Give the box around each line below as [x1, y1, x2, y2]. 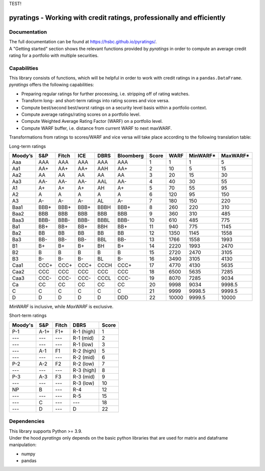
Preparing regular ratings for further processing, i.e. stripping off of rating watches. [21, 91, 190, 97]
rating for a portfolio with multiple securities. [9, 52, 99, 58]
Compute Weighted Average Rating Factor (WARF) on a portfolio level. [21, 118, 163, 124]
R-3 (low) [73, 380, 95, 387]
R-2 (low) [73, 360, 94, 367]
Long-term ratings [9, 143, 46, 149]
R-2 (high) [73, 347, 97, 354]
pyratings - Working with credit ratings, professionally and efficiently [9, 13, 226, 22]
